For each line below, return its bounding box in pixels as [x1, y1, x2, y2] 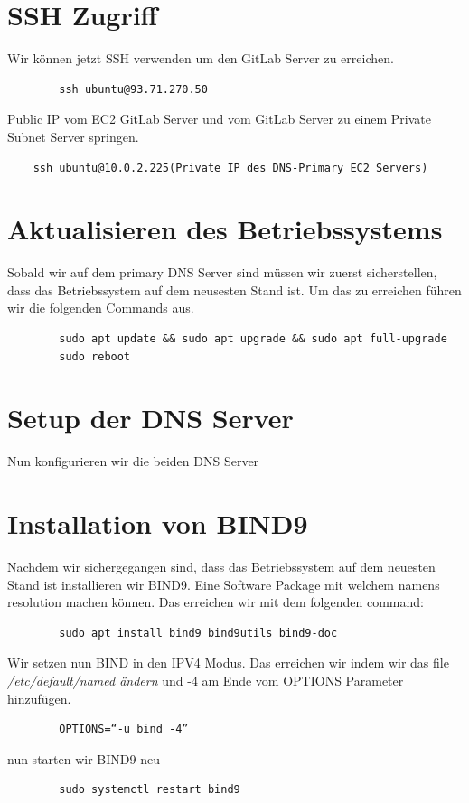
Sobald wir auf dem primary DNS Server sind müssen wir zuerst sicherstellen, [7, 263, 437, 282]
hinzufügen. [7, 688, 71, 707]
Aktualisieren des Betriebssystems [7, 210, 443, 247]
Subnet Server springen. [7, 126, 139, 145]
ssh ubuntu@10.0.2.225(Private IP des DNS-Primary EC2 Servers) [33, 161, 428, 174]
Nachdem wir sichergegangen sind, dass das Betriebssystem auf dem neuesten [7, 557, 436, 576]
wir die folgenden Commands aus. [7, 298, 194, 317]
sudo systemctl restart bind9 [59, 783, 240, 797]
